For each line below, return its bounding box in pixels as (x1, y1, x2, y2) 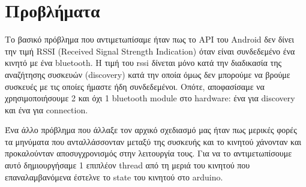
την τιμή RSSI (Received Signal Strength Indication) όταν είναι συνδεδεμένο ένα (5, 44, 295, 57)
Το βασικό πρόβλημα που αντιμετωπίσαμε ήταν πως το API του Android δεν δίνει (5, 33, 295, 46)
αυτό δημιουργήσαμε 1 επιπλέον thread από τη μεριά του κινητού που (5, 159, 250, 171)
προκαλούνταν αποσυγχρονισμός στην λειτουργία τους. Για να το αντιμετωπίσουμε (5, 147, 292, 159)
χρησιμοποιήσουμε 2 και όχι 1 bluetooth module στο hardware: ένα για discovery (5, 92, 295, 104)
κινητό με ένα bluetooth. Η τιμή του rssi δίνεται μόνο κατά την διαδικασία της (5, 56, 282, 69)
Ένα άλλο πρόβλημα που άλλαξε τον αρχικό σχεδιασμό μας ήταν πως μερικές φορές (5, 123, 297, 136)
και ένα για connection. (5, 103, 88, 116)
